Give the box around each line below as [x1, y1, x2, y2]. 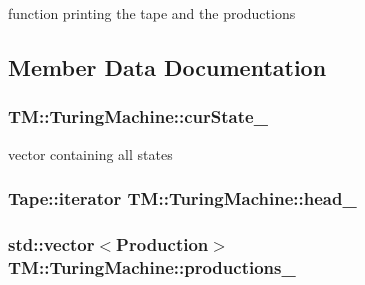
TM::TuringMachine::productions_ [8, 254, 296, 279]
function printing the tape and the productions [8, 3, 296, 23]
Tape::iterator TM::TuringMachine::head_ [8, 186, 357, 211]
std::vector [8, 231, 95, 256]
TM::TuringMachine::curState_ [8, 104, 268, 129]
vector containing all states [8, 143, 173, 164]
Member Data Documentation [8, 51, 327, 82]
